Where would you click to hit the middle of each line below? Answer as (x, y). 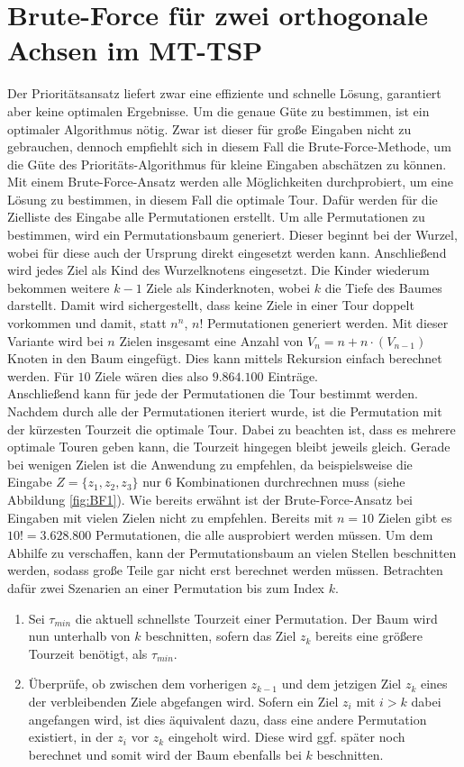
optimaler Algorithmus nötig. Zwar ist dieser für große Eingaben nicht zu (209, 128)
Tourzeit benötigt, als (88, 653)
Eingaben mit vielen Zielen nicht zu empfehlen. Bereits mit (170, 517)
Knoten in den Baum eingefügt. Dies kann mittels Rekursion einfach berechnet (225, 358)
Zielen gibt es (415, 517)
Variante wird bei (55, 340)
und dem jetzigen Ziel (341, 684)
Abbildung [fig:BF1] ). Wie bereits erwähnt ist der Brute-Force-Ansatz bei (210, 499)
